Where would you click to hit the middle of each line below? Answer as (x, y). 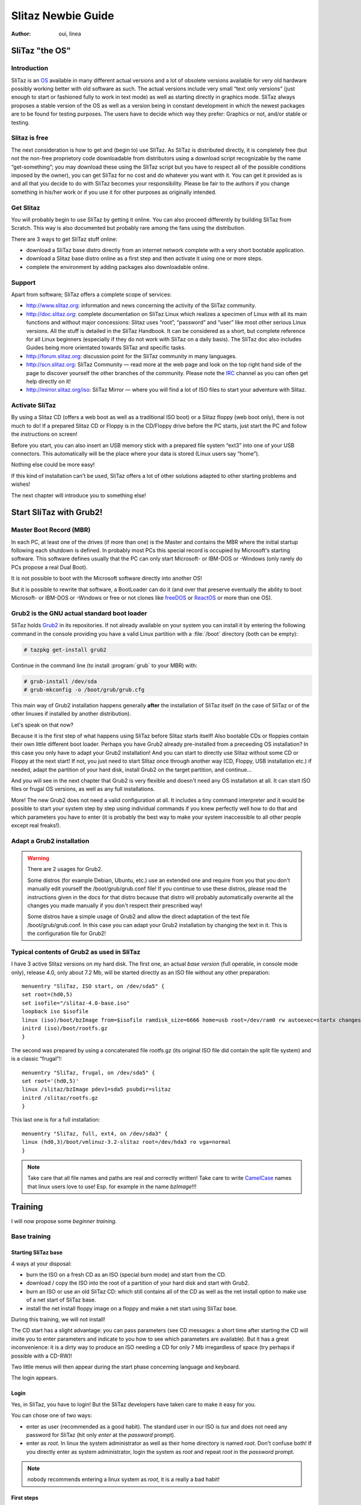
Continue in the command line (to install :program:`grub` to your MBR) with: (104, 665)
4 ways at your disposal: (42, 1264)
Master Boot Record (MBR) (51, 530)
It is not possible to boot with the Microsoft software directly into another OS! (106, 579)
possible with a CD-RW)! (42, 1356)
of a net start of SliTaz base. (61, 1300)
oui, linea (70, 34)
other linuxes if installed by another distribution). (71, 714)
